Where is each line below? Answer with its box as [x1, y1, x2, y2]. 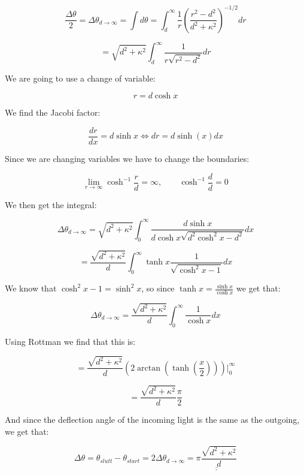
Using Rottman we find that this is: [5, 335, 136, 347]
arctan [137, 363, 161, 372]
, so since [141, 282, 175, 294]
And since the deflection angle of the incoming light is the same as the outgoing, [5, 413, 300, 426]
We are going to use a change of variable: [5, 71, 156, 84]
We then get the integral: [5, 198, 97, 211]
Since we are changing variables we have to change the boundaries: [5, 152, 250, 165]
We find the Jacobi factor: [5, 106, 101, 119]
